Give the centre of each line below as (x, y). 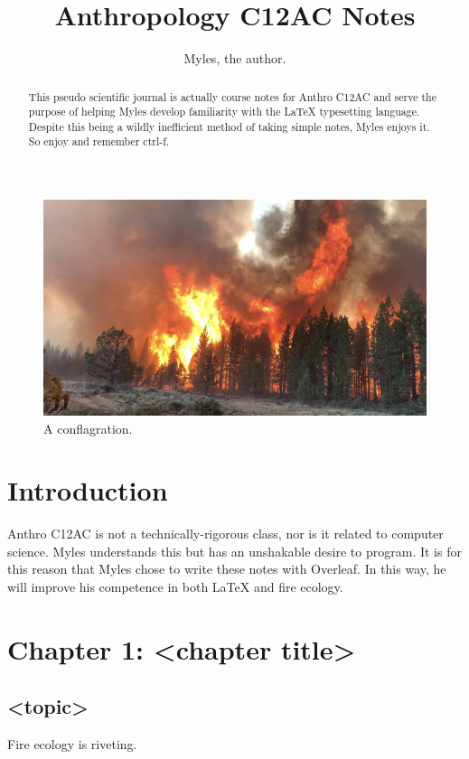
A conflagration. (88, 428)
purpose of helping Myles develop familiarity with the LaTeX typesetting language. (224, 112)
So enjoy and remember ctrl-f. (99, 141)
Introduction (88, 490)
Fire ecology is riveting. (72, 744)
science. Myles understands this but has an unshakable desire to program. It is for (234, 551)
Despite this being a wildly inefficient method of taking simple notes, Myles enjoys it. (229, 126)
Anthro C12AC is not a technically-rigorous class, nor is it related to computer (225, 534)
